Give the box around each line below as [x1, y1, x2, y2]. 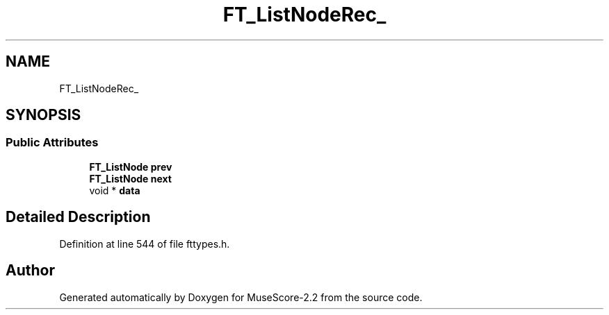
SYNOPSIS [6, 106, 81, 124]
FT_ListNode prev [89, 160, 172, 173]
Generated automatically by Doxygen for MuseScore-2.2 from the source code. [59, 291, 423, 303]
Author [6, 262, 55, 280]
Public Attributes [6, 135, 99, 150]
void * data [89, 184, 140, 196]
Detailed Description [6, 208, 151, 226]
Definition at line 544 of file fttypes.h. [59, 237, 230, 250]
